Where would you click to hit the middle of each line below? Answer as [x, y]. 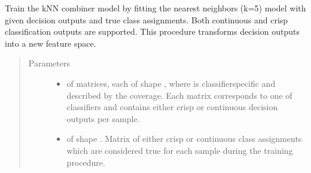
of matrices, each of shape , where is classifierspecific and [171, 83]
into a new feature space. [51, 43]
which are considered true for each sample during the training [180, 150]
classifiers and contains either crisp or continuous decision [172, 107]
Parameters [49, 63]
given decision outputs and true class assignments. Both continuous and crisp [147, 19]
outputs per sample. [103, 118]
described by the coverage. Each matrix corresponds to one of [179, 95]
